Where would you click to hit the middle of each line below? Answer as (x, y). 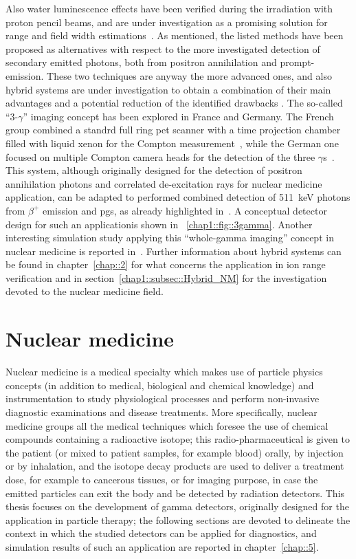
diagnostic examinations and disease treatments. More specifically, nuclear (162, 412)
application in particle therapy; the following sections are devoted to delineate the (178, 519)
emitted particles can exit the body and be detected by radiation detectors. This (175, 493)
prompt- (297, 62)
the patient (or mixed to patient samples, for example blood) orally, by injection (175, 452)
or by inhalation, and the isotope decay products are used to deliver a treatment (175, 466)
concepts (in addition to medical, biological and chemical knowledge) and (160, 385)
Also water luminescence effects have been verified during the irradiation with (169, 8)
